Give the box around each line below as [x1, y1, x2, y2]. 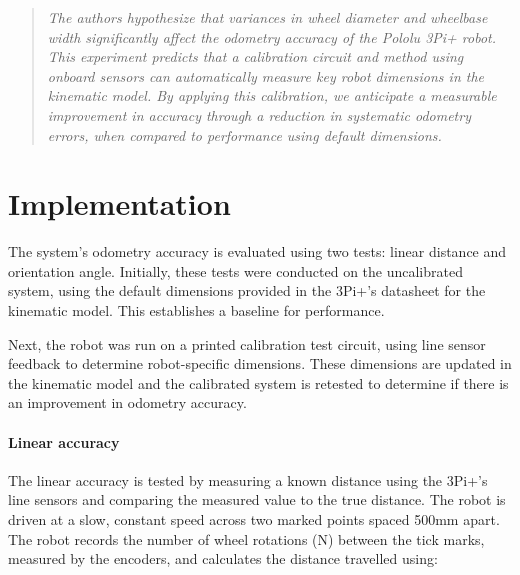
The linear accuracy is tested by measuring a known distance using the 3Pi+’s [8, 469, 488, 490]
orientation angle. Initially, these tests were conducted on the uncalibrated [8, 260, 463, 281]
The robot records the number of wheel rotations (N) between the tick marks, [8, 528, 485, 549]
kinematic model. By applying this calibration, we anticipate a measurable [47, 85, 497, 106]
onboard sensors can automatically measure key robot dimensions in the [47, 65, 485, 86]
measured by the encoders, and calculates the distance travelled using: [8, 548, 438, 569]
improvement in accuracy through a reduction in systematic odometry [47, 104, 471, 125]
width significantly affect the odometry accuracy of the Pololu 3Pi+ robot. [47, 26, 497, 47]
